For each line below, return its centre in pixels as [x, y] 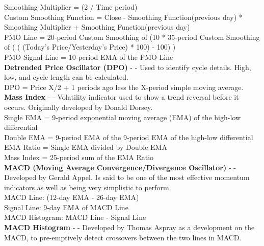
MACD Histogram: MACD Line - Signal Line [75, 217]
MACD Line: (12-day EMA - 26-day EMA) [72, 197]
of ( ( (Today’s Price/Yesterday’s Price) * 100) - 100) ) [90, 47]
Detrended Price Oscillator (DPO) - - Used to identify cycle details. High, [128, 67]
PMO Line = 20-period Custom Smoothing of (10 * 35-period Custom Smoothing [132, 37]
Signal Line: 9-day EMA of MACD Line [66, 207]
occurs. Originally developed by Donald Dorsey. [78, 107]
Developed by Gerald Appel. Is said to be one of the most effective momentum [127, 177]
